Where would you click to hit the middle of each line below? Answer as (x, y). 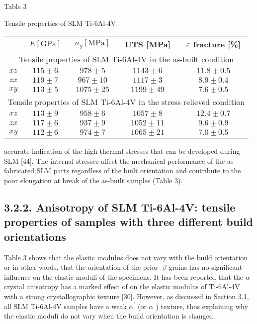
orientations (35, 236)
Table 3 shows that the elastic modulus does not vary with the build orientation (126, 257)
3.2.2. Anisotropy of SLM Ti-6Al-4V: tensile (120, 207)
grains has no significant (206, 267)
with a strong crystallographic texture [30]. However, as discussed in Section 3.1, (127, 296)
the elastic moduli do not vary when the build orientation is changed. (110, 316)
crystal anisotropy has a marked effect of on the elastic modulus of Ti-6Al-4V (122, 286)
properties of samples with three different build (128, 222)
